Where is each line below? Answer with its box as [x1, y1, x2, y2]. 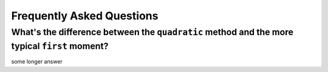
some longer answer [11, 58, 63, 65]
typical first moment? [11, 41, 109, 51]
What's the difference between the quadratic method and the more [11, 27, 294, 38]
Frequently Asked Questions [11, 9, 159, 22]
